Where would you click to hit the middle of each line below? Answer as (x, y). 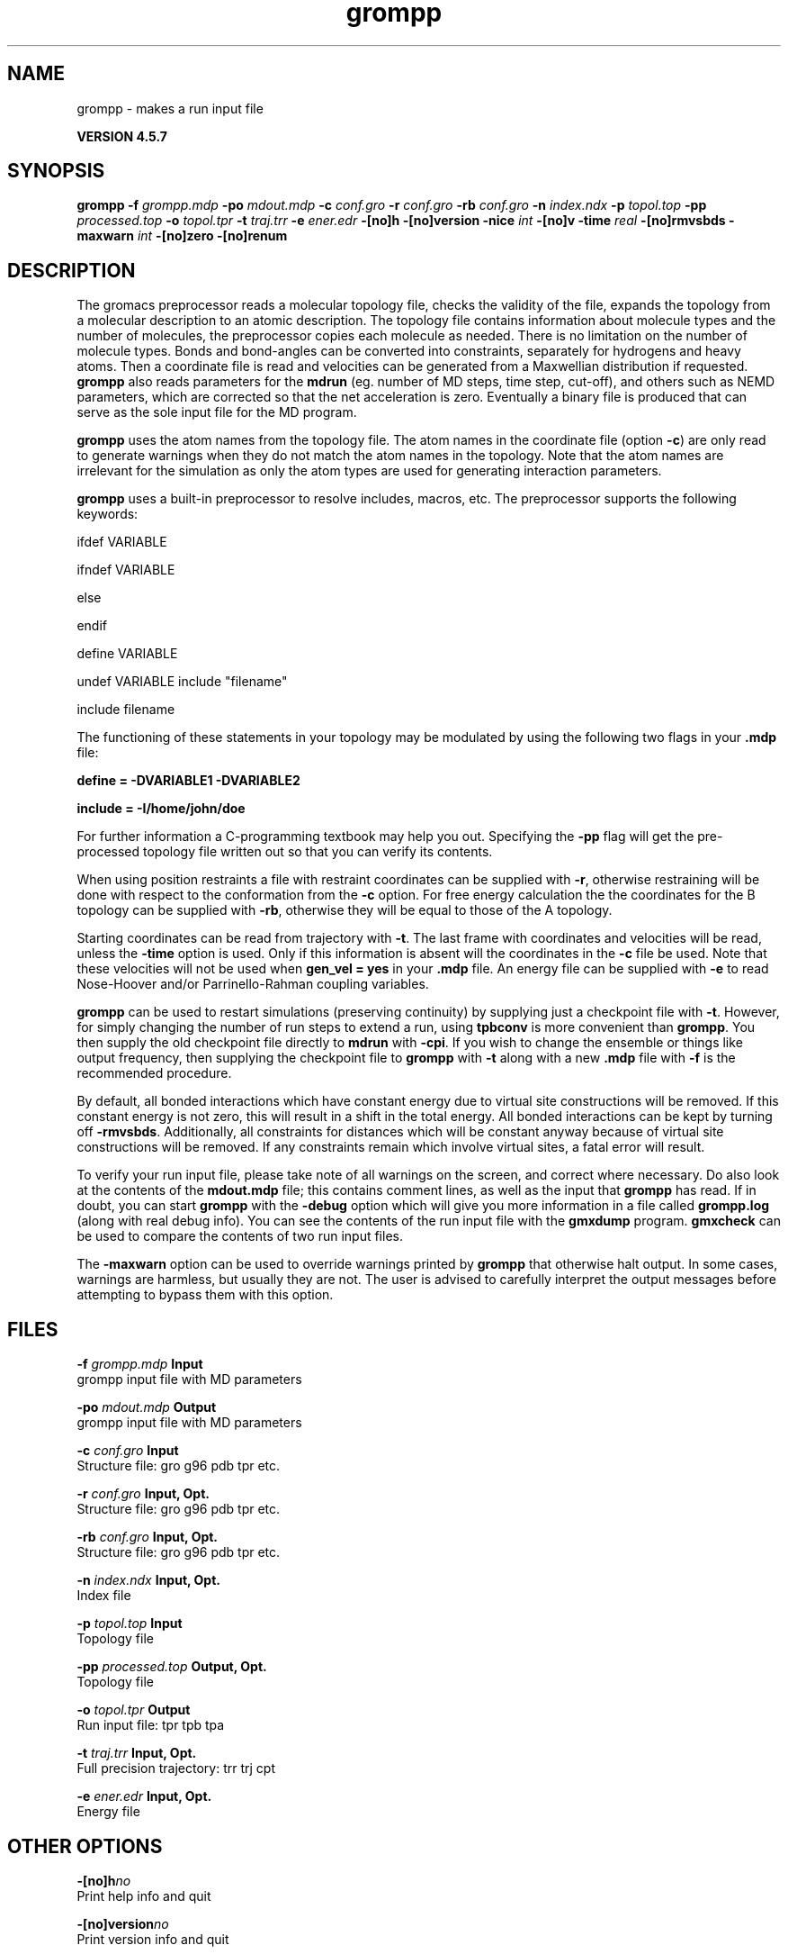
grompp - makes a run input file (170, 108)
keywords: (107, 514)
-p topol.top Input (130, 1624)
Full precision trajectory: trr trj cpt (176, 1769)
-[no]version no (123, 1923)
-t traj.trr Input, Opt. (137, 1753)
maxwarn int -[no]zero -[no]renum (182, 236)
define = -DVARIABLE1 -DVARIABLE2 (188, 781)
